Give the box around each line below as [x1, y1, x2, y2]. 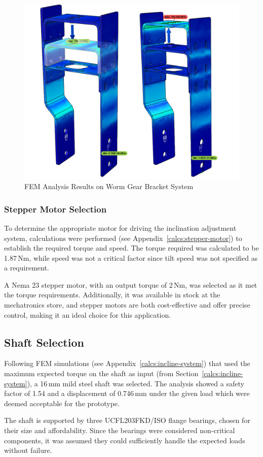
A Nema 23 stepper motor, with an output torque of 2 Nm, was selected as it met [4, 279, 257, 290]
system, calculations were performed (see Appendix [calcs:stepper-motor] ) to [4, 232, 242, 243]
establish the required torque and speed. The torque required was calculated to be [4, 242, 259, 253]
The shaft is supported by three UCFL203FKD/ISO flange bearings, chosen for [4, 415, 250, 425]
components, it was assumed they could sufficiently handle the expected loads [4, 435, 245, 445]
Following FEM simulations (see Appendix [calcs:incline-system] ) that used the [4, 358, 250, 369]
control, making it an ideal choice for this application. [4, 309, 171, 320]
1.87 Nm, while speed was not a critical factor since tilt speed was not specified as [4, 252, 258, 263]
